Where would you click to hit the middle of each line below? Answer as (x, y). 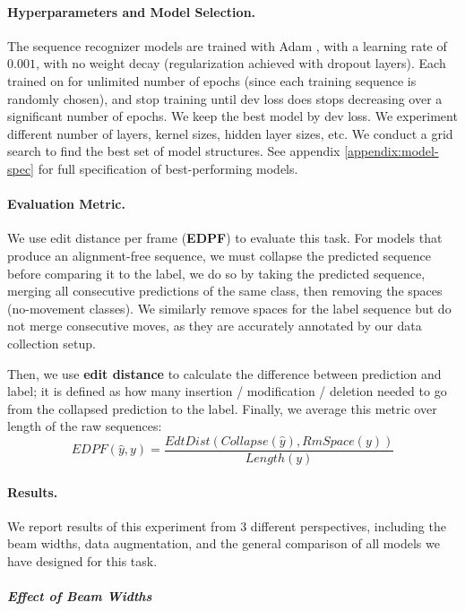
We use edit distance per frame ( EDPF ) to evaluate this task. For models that (225, 238)
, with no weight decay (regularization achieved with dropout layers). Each (241, 63)
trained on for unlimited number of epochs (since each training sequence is (212, 80)
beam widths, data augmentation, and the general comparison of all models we (224, 543)
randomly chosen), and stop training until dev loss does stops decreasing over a (225, 98)
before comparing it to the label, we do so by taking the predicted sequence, (216, 273)
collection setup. (52, 343)
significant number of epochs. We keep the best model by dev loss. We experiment (232, 116)
